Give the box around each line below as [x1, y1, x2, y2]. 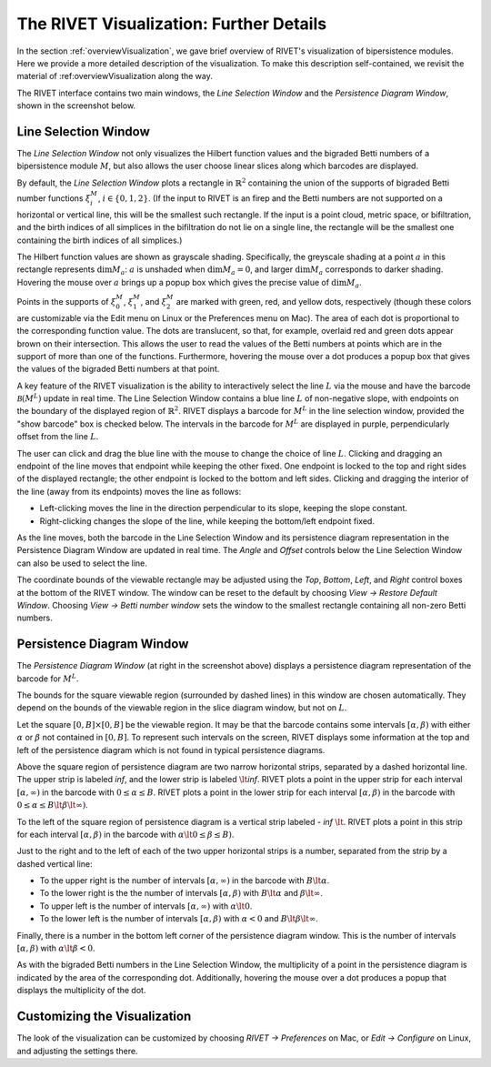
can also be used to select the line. [16, 558, 147, 569]
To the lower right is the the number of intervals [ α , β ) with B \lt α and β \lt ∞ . [39, 888, 323, 899]
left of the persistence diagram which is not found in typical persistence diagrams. [16, 744, 326, 755]
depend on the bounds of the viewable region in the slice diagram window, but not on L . [16, 702, 347, 713]
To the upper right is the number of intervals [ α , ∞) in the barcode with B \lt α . [39, 875, 330, 886]
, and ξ [140, 296, 167, 307]
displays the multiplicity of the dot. [16, 985, 146, 996]
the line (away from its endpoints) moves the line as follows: [16, 486, 242, 497]
